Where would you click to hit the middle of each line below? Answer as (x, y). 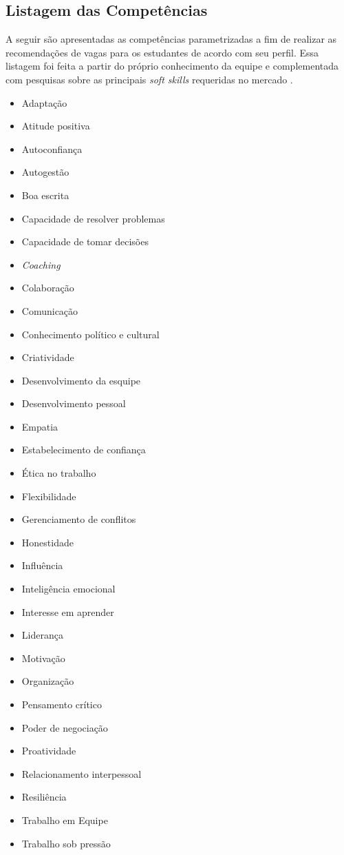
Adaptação (44, 102)
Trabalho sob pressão (66, 843)
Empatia (40, 426)
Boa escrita (45, 195)
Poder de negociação (65, 727)
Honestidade (47, 542)
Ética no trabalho (59, 473)
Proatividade (49, 751)
